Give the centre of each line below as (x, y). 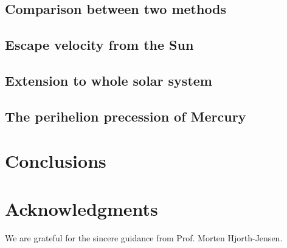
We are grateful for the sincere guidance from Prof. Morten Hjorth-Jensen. (144, 237)
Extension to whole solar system (109, 80)
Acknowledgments (81, 208)
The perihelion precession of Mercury (126, 116)
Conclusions (56, 161)
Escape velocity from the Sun (99, 45)
